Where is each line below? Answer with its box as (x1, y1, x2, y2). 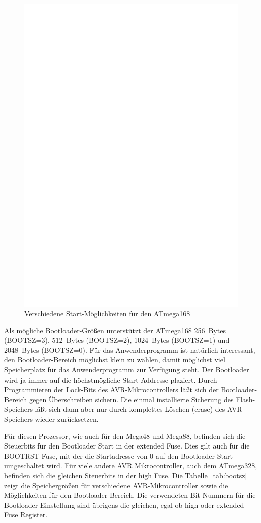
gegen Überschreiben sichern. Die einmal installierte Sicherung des (29, 394, 234, 404)
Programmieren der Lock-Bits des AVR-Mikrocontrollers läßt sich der (4, 384, 219, 395)
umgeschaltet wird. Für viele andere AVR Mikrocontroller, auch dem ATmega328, (4, 460, 257, 471)
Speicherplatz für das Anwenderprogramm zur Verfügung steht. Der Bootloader (4, 364, 249, 375)
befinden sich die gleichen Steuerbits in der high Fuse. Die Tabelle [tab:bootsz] (4, 470, 247, 481)
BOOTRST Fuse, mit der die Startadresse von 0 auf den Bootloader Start (4, 450, 233, 461)
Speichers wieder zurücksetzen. (4, 414, 99, 424)
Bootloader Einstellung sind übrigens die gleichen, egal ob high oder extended (4, 499, 244, 510)
